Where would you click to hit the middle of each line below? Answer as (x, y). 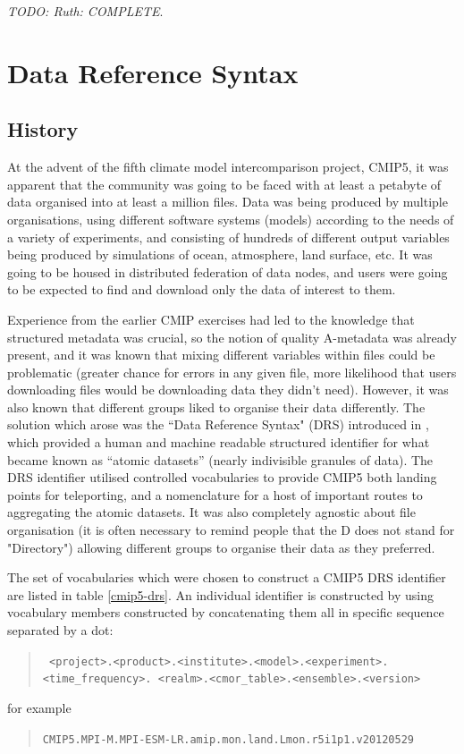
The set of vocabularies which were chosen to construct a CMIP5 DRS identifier (227, 577)
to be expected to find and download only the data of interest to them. (202, 289)
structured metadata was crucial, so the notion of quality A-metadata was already (232, 337)
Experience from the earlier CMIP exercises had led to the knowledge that (211, 319)
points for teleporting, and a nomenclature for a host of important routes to (215, 494)
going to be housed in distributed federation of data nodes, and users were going (228, 271)
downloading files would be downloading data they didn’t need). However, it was (228, 390)
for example (39, 707)
